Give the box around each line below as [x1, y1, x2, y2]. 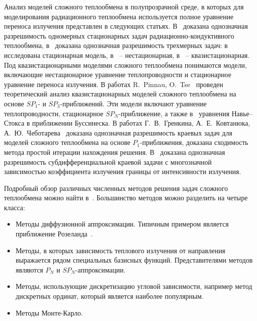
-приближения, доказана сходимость [139, 137, 249, 147]
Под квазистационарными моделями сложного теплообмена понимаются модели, [4, 59, 247, 70]
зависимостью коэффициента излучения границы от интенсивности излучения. [4, 166, 241, 177]
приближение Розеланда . [15, 229, 93, 239]
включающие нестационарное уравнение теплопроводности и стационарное [4, 69, 231, 80]
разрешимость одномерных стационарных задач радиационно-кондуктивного [4, 30, 234, 41]
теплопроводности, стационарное [4, 108, 104, 118]
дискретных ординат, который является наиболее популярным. [15, 291, 204, 301]
